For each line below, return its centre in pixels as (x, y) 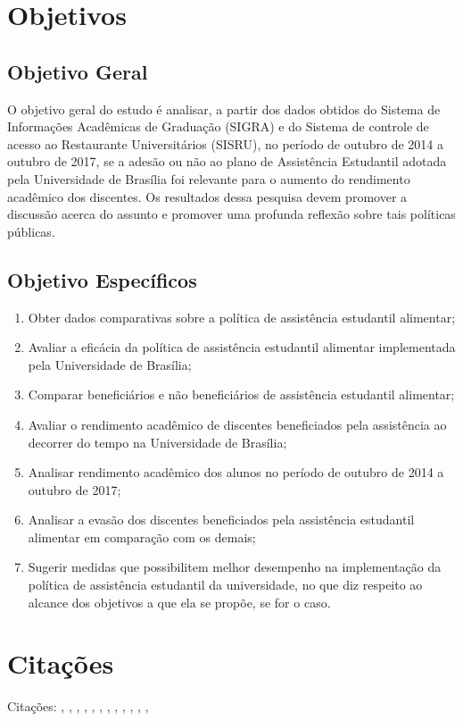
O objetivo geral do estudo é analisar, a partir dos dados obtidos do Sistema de (224, 109)
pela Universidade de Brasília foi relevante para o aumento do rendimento (209, 178)
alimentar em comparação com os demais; (142, 537)
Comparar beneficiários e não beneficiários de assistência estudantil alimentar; (241, 394)
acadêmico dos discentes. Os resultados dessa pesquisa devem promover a (207, 196)
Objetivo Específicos (102, 279)
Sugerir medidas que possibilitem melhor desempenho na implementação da (235, 567)
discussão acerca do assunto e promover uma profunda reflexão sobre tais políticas (231, 214)
